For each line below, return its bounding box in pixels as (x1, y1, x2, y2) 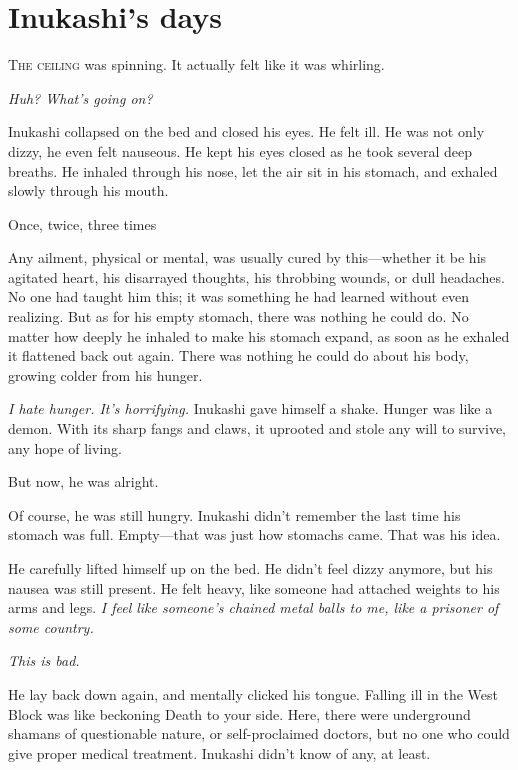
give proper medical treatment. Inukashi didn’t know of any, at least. (8, 742, 431, 763)
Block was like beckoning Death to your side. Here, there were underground (8, 703, 471, 724)
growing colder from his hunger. (8, 364, 203, 385)
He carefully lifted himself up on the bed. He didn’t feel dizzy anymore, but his (8, 558, 493, 578)
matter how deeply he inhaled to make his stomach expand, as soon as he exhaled (8, 325, 510, 346)
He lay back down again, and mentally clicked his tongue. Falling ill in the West (8, 683, 498, 704)
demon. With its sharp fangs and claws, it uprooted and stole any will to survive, (8, 418, 506, 439)
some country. (8, 616, 94, 637)
